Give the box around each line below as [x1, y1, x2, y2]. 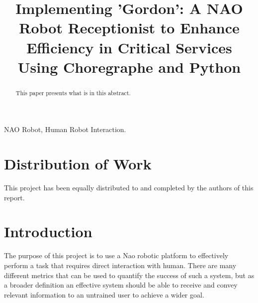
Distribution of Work [4, 153, 152, 174]
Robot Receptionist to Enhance [19, 17, 240, 38]
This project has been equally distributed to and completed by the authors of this [4, 182, 254, 193]
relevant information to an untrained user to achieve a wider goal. [4, 289, 204, 300]
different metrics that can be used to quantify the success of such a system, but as [4, 270, 255, 280]
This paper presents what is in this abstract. [15, 88, 131, 97]
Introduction [4, 221, 92, 242]
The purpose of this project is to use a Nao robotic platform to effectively [4, 250, 229, 261]
